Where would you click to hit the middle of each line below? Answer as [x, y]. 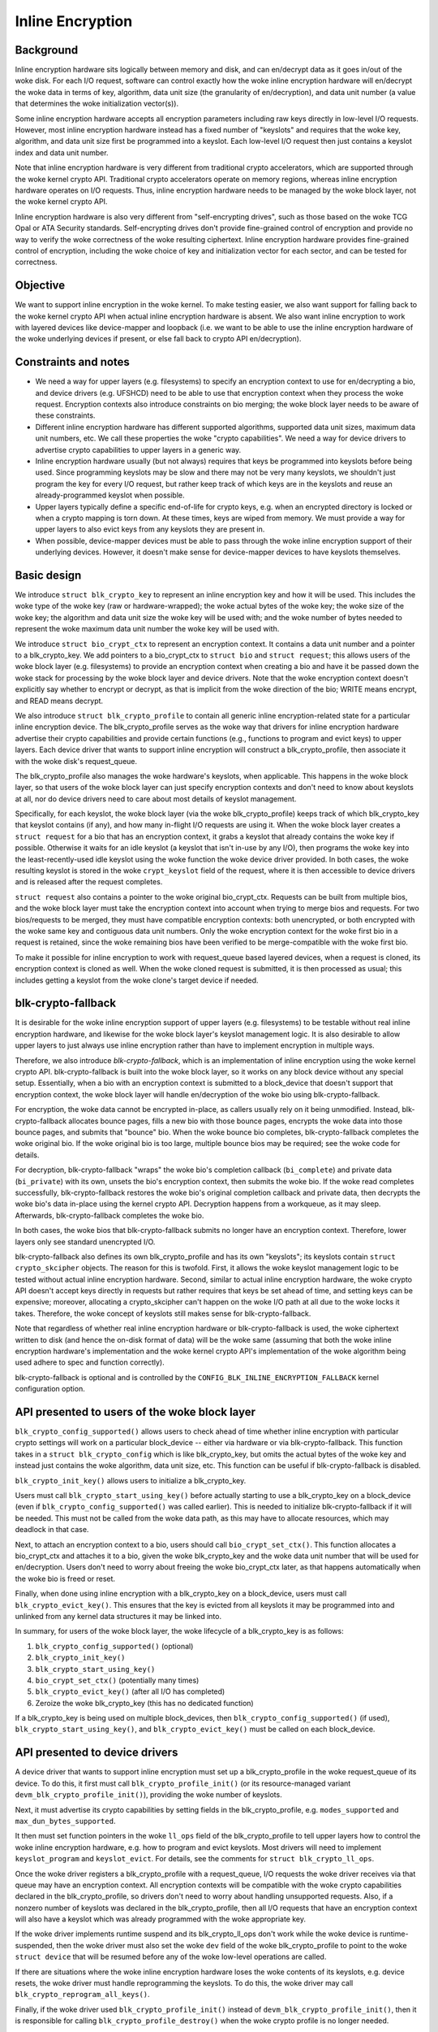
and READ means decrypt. [59, 701]
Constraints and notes [72, 362]
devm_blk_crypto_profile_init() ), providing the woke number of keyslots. [149, 1795]
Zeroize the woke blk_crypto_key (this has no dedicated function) [145, 1703]
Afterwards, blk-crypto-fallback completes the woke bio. [109, 1215]
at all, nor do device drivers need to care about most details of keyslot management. [156, 799]
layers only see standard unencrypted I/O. [85, 1242]
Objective [40, 286]
